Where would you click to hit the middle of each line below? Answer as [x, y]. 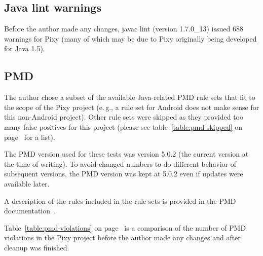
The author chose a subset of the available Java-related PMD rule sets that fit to [130, 97]
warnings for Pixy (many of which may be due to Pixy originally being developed [130, 38]
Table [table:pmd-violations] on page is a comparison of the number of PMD [125, 227]
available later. [27, 183]
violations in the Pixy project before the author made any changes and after [122, 237]
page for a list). [30, 137]
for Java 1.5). [25, 48]
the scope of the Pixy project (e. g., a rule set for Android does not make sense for [132, 107]
